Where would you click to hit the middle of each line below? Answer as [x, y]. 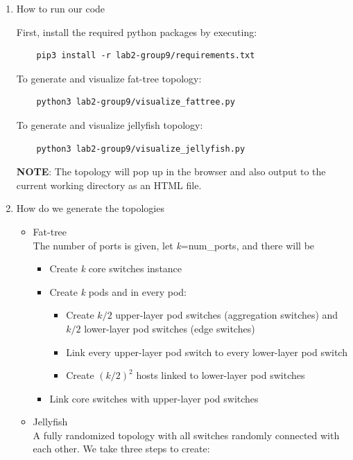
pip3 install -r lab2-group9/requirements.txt [146, 56]
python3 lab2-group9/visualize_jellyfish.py [141, 149]
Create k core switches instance [116, 268]
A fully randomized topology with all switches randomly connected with [186, 435]
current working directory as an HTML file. [109, 185]
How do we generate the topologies [90, 208]
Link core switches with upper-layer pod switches [154, 398]
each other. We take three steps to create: [121, 449]
